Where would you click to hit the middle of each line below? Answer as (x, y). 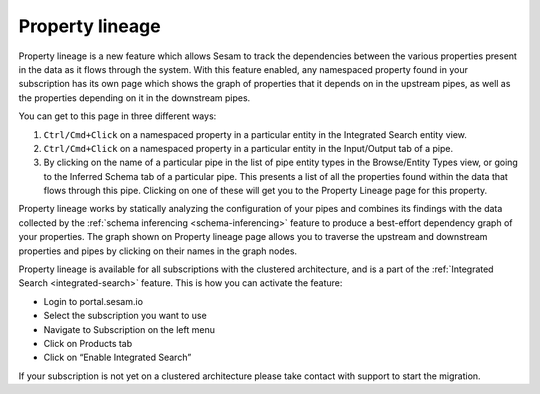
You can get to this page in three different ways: (117, 116)
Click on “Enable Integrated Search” (117, 357)
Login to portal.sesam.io (93, 301)
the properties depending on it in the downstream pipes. (134, 97)
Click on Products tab (88, 343)
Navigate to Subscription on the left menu (129, 329)
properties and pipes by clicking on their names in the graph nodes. (158, 251)
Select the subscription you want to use (125, 316)
